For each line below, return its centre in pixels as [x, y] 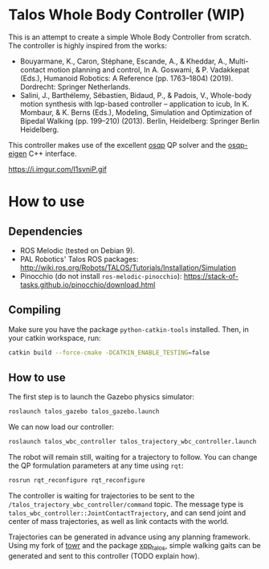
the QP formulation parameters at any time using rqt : [96, 466]
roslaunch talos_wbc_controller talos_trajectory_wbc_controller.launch [132, 442]
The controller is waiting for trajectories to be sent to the [102, 496]
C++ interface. [53, 154]
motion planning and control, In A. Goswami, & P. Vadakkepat [148, 69]
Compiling [35, 310]
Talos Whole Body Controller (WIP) [127, 15]
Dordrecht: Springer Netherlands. [75, 87]
